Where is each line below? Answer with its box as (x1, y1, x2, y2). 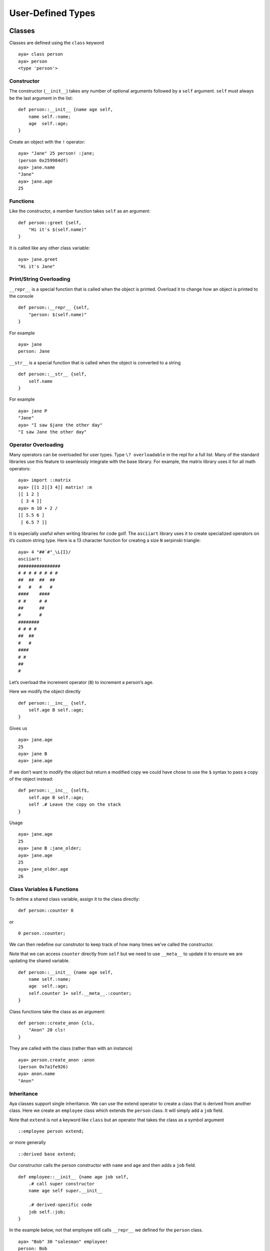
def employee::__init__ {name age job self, (18, 1174, 129, 1179)
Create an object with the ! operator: (9, 139, 85, 145)
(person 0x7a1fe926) (18, 1064, 68, 1069)
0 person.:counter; (18, 931, 66, 936)
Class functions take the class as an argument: (9, 1008, 106, 1014)
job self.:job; (28, 1209, 66, 1214)
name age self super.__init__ (28, 1188, 102, 1193)
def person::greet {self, (18, 220, 82, 225)
